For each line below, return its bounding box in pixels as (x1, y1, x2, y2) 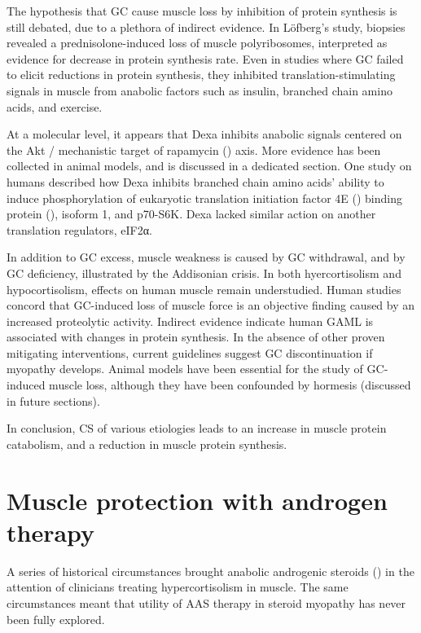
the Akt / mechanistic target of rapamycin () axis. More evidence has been (7, 141, 381, 158)
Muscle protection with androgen (7, 483, 388, 517)
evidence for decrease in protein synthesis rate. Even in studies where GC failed (7, 50, 404, 67)
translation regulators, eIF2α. (7, 221, 152, 238)
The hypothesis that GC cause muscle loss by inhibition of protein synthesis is (7, 2, 397, 19)
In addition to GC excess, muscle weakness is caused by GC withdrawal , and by (7, 248, 406, 266)
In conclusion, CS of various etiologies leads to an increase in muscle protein (7, 420, 387, 437)
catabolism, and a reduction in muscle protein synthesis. (7, 435, 287, 452)
